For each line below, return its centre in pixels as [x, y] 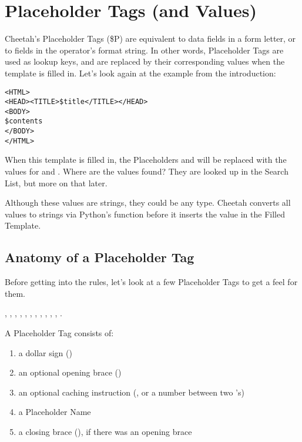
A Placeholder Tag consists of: [59, 332]
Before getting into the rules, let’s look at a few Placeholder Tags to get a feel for [151, 282]
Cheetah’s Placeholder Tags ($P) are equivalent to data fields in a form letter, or [150, 38]
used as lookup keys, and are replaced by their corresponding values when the [145, 61]
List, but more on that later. [56, 183]
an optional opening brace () [70, 372]
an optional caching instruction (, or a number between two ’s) [131, 392]
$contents [24, 121]
